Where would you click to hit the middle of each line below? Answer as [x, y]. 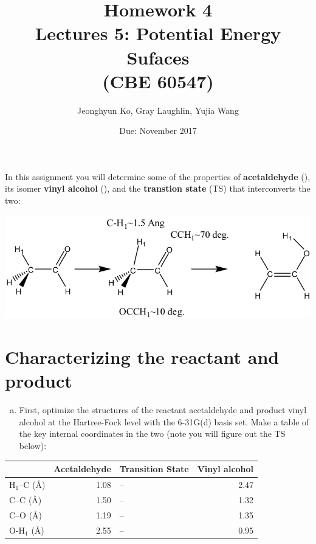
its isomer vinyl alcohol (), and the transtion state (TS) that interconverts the [158, 188]
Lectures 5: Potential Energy [158, 33]
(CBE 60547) [158, 81]
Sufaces [158, 57]
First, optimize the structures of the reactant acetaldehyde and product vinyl [163, 410]
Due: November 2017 [158, 131]
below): [33, 446]
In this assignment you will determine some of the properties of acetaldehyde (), [158, 176]
